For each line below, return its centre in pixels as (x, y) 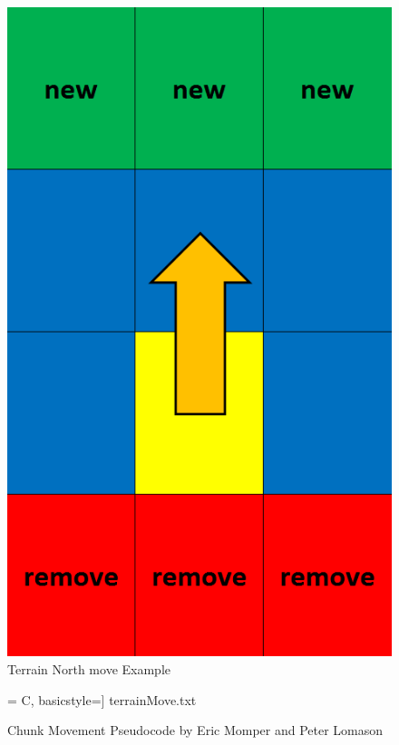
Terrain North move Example (89, 668)
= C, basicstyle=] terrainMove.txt (102, 699)
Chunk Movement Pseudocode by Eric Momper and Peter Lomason (195, 730)
